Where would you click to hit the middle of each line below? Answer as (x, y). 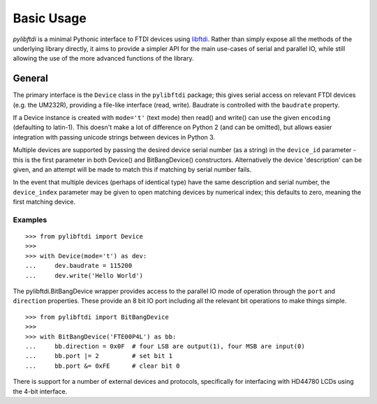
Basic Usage (50, 18)
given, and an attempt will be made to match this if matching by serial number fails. (132, 169)
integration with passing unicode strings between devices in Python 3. (114, 137)
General (31, 78)
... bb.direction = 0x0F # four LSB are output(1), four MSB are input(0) (165, 346)
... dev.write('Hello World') (84, 275)
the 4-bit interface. (40, 391)
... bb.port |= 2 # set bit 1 (99, 356)
